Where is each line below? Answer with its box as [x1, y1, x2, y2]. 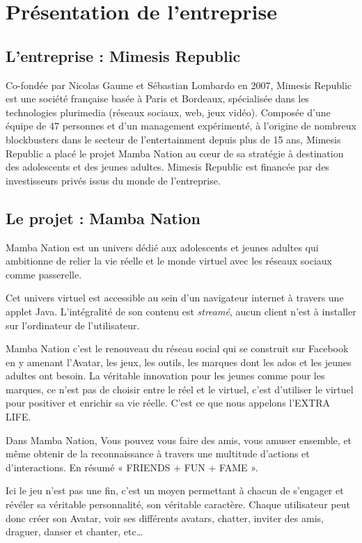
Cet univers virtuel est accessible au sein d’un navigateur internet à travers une [6, 290, 344, 305]
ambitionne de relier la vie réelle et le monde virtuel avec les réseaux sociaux [6, 253, 332, 268]
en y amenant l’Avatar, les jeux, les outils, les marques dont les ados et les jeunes [6, 354, 352, 369]
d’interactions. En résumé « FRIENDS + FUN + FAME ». [6, 459, 258, 474]
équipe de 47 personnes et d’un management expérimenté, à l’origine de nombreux [6, 118, 356, 133]
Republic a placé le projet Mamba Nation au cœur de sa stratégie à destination [6, 145, 344, 160]
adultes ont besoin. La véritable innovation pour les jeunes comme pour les [6, 368, 325, 383]
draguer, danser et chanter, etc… [6, 524, 143, 539]
